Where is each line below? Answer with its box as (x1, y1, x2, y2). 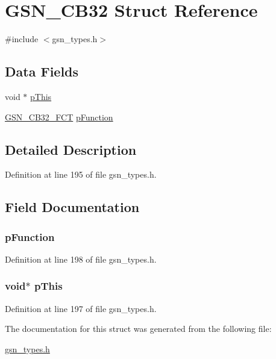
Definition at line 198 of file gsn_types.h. (5, 252, 157, 265)
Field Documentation (5, 198, 140, 216)
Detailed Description (5, 140, 137, 158)
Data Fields (5, 62, 79, 81)
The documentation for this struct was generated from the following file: (5, 322, 272, 335)
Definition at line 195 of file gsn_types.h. (5, 168, 157, 181)
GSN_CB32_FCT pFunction (5, 110, 113, 123)
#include (5, 33, 39, 45)
